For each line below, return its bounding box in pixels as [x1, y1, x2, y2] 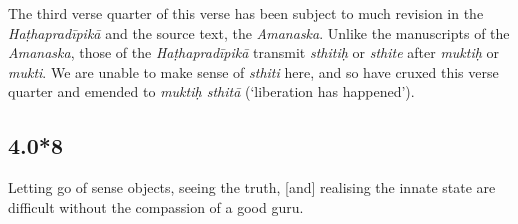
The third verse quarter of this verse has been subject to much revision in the [8, 3, 484, 23]
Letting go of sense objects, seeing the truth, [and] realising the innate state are [8, 177, 496, 198]
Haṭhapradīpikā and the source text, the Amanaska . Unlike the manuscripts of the [8, 22, 510, 43]
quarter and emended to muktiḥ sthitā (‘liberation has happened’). [8, 81, 415, 102]
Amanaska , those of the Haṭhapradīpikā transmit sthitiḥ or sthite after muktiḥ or [8, 42, 500, 63]
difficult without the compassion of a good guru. [8, 196, 304, 217]
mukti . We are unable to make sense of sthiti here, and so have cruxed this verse [8, 61, 499, 82]
